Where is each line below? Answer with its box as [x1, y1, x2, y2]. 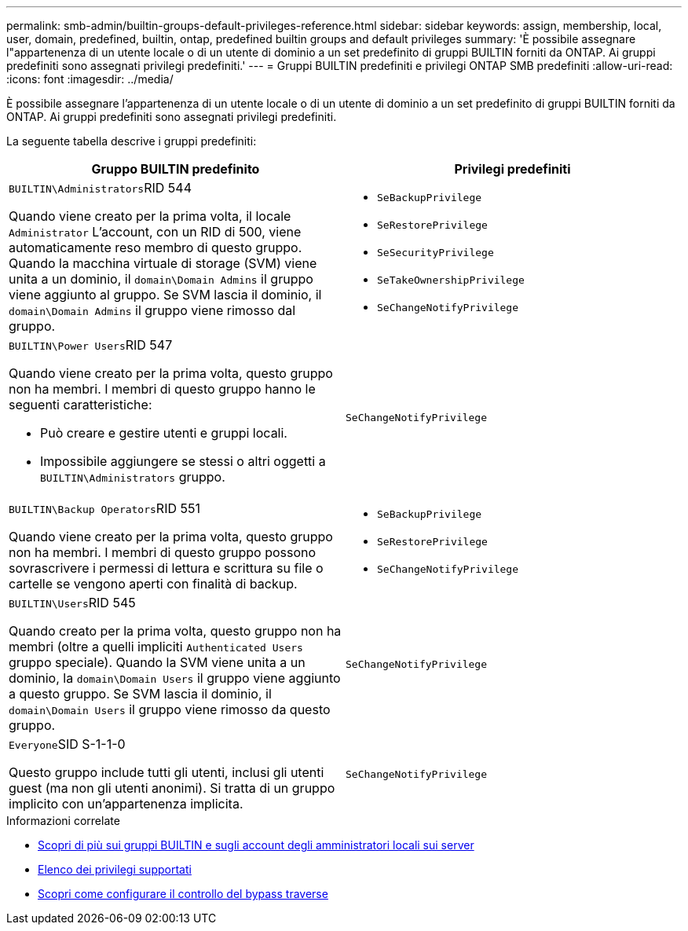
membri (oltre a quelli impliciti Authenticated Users [9, 639, 303, 654]
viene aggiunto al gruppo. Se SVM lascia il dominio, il [9, 287, 322, 302]
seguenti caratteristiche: [9, 397, 152, 412]
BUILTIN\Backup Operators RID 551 [9, 500, 200, 516]
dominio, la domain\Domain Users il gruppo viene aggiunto [9, 670, 341, 686]
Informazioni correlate [6, 814, 120, 827]
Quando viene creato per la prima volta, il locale [9, 208, 291, 224]
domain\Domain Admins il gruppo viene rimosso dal [9, 302, 296, 318]
